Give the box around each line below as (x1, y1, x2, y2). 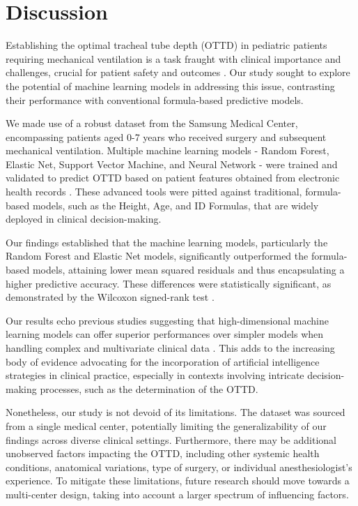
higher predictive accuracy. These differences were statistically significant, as (6, 276, 332, 290)
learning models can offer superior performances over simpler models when (6, 327, 324, 341)
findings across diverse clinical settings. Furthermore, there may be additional (6, 432, 336, 447)
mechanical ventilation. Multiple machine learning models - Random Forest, (6, 143, 329, 158)
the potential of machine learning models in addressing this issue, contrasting (6, 78, 335, 93)
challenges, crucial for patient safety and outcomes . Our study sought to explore (6, 65, 350, 80)
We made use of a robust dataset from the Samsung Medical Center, (6, 116, 298, 131)
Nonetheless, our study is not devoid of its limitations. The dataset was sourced (6, 405, 345, 419)
